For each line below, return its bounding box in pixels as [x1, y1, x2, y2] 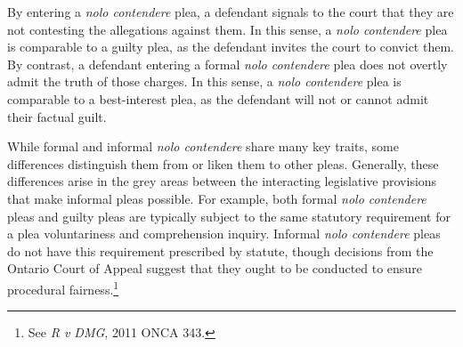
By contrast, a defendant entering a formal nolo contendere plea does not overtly [7, 54, 448, 73]
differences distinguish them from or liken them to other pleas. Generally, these [7, 154, 439, 173]
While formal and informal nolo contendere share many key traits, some [7, 137, 399, 156]
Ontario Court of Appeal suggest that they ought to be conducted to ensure [7, 259, 422, 278]
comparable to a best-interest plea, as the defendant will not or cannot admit [7, 89, 429, 108]
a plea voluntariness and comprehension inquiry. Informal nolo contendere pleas [7, 224, 441, 243]
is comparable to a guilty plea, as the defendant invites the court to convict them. [7, 37, 454, 56]
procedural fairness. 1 [7, 277, 119, 298]
